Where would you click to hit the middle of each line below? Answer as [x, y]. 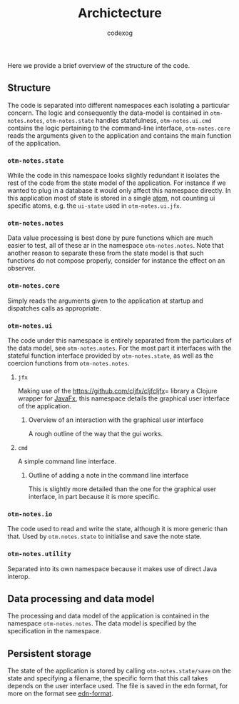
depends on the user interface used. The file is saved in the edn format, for [118, 686]
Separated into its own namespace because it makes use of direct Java [112, 568]
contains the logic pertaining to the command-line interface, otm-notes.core [119, 128]
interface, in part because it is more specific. [94, 496]
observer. [21, 268]
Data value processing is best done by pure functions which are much [110, 238]
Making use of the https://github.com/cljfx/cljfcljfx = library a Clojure [117, 391]
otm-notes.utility [39, 554]
